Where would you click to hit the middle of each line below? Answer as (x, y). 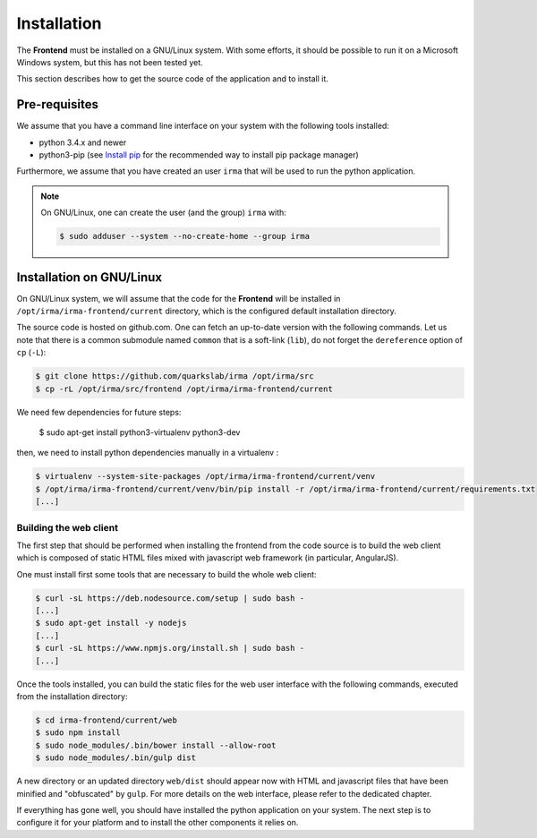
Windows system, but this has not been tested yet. (110, 62)
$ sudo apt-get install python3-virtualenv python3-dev (140, 432)
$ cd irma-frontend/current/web (107, 720)
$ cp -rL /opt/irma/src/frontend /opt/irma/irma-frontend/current (184, 389)
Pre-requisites (57, 104)
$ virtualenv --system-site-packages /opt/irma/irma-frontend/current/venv (205, 476)
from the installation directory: (72, 696)
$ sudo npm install (78, 733)
